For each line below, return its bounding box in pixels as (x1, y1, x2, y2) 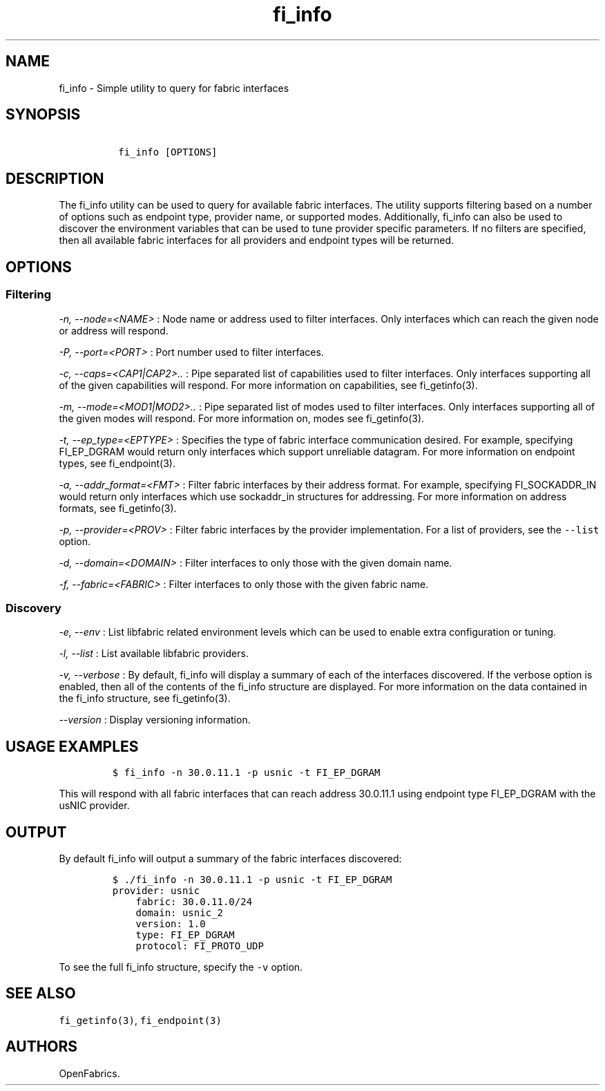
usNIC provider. (59, 799, 130, 812)
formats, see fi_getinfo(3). (59, 502, 177, 514)
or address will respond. (59, 324, 169, 336)
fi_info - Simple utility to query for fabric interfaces (59, 82, 289, 94)
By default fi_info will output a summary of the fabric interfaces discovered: (59, 852, 402, 864)
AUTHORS (6, 1038, 78, 1056)
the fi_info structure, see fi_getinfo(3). (59, 692, 231, 705)
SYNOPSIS (6, 106, 81, 124)
